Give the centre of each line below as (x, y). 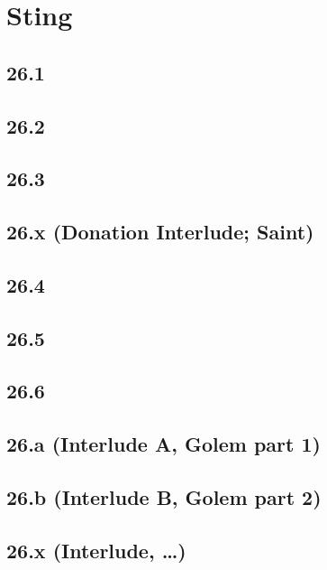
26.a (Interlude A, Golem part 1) (163, 444)
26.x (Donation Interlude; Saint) (160, 232)
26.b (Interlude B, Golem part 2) (164, 497)
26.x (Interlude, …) (96, 550)
